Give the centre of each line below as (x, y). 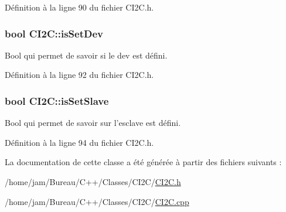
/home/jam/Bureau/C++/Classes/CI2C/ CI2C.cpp (97, 201)
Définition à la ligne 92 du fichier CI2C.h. (79, 75)
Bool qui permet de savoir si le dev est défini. (86, 55)
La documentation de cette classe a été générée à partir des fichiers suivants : (143, 162)
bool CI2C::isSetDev (54, 33)
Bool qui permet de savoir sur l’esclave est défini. (93, 123)
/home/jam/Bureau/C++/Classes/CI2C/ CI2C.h (93, 182)
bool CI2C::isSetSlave (57, 100)
